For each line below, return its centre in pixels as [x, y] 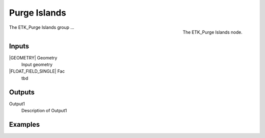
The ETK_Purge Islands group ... [42, 27]
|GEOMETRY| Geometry [33, 58]
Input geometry [37, 65]
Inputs [19, 46]
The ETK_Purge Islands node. [212, 32]
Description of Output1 [44, 111]
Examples [25, 124]
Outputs [22, 92]
